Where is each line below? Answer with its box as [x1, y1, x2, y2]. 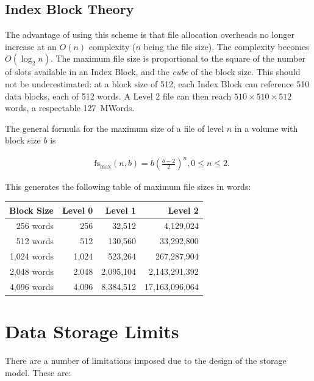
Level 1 [105, 203, 137, 216]
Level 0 [62, 203, 93, 216]
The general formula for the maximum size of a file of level [5, 122, 224, 134]
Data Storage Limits [5, 319, 179, 344]
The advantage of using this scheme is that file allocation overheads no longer [5, 28, 294, 41]
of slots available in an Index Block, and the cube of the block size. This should [5, 65, 301, 78]
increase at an [5, 40, 57, 53]
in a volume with [234, 122, 298, 134]
